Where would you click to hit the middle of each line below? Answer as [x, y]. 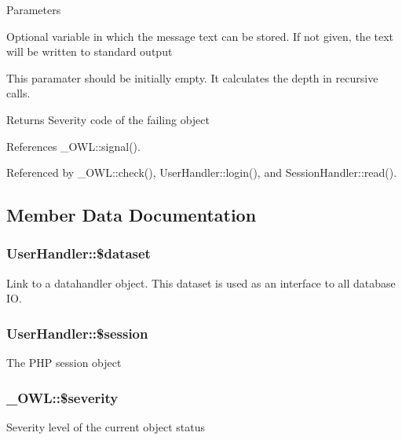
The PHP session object [64, 363]
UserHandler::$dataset [79, 253]
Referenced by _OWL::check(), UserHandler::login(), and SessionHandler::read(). [202, 172]
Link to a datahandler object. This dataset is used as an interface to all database [201, 282]
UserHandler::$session [77, 333]
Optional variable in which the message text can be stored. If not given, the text [200, 36]
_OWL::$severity [62, 397]
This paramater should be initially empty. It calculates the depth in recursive [192, 77]
